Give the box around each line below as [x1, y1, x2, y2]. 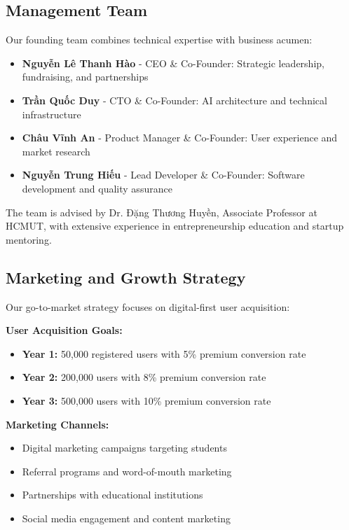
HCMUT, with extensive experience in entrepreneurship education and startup [6, 218, 344, 233]
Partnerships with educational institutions [22, 487, 203, 502]
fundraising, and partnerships [22, 69, 149, 84]
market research [22, 144, 90, 158]
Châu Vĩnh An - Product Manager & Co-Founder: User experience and [22, 130, 338, 145]
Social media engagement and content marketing [22, 510, 231, 525]
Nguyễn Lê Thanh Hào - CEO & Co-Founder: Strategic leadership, [22, 55, 324, 70]
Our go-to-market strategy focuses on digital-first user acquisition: [6, 299, 290, 314]
